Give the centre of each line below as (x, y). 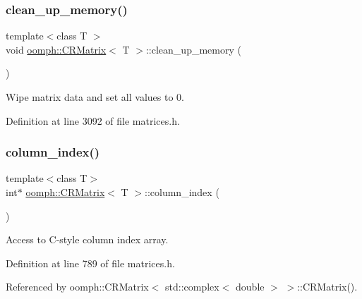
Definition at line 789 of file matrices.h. (90, 263)
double (250, 287)
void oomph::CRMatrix (56, 49)
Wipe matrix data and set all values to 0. (95, 97)
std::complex (192, 287)
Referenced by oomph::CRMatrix (77, 287)
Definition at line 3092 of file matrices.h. (93, 120)
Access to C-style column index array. (87, 239)
